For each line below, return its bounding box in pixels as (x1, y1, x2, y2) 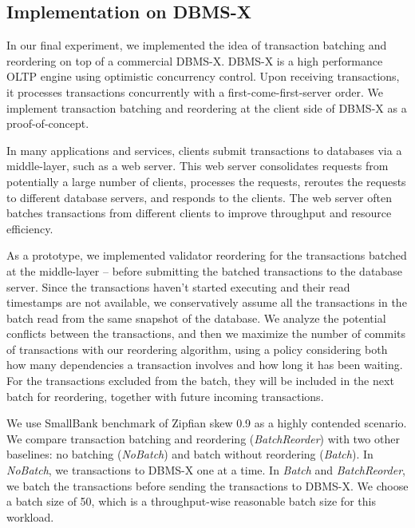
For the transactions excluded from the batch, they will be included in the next (6, 372, 394, 389)
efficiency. (6, 220, 53, 236)
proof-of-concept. (6, 115, 89, 132)
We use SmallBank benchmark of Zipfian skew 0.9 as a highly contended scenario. (6, 415, 407, 431)
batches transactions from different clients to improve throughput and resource (6, 204, 392, 221)
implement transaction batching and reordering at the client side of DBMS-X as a (6, 99, 407, 116)
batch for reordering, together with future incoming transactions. (6, 387, 324, 404)
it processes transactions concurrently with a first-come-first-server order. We (6, 83, 383, 100)
